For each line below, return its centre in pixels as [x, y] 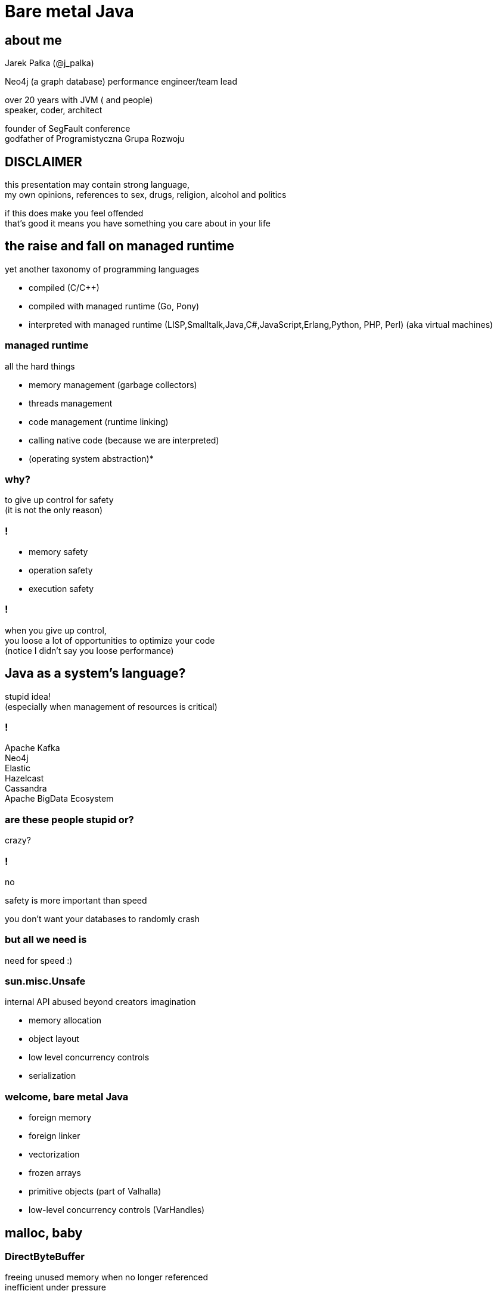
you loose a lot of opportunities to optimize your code [110, 640]
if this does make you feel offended [74, 213]
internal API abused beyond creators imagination [100, 1002]
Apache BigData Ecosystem [59, 799]
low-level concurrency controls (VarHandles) [117, 1210]
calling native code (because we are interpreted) [124, 440]
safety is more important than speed [76, 900]
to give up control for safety [59, 500]
